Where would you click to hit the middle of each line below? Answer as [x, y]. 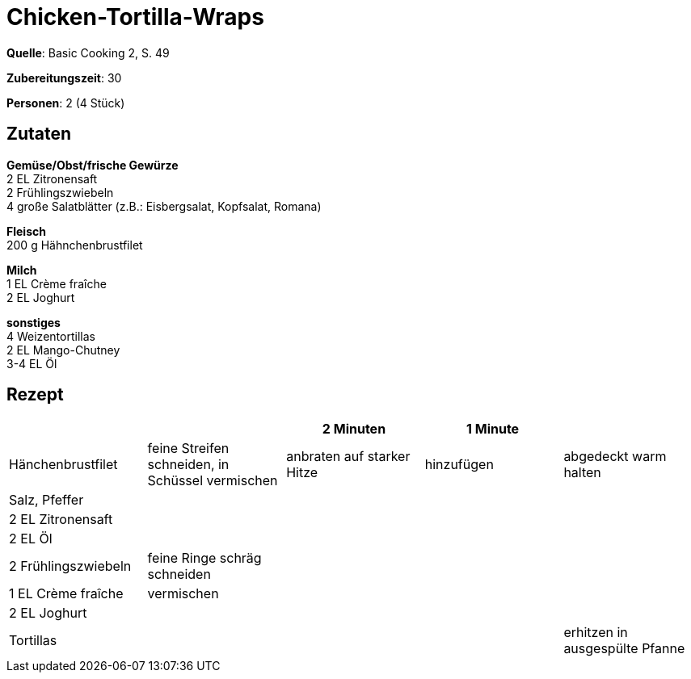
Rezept [35, 395]
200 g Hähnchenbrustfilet [75, 245]
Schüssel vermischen [213, 481]
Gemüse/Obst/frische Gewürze [93, 165]
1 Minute [493, 429]
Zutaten [39, 134]
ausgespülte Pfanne [624, 649]
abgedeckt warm [615, 457]
